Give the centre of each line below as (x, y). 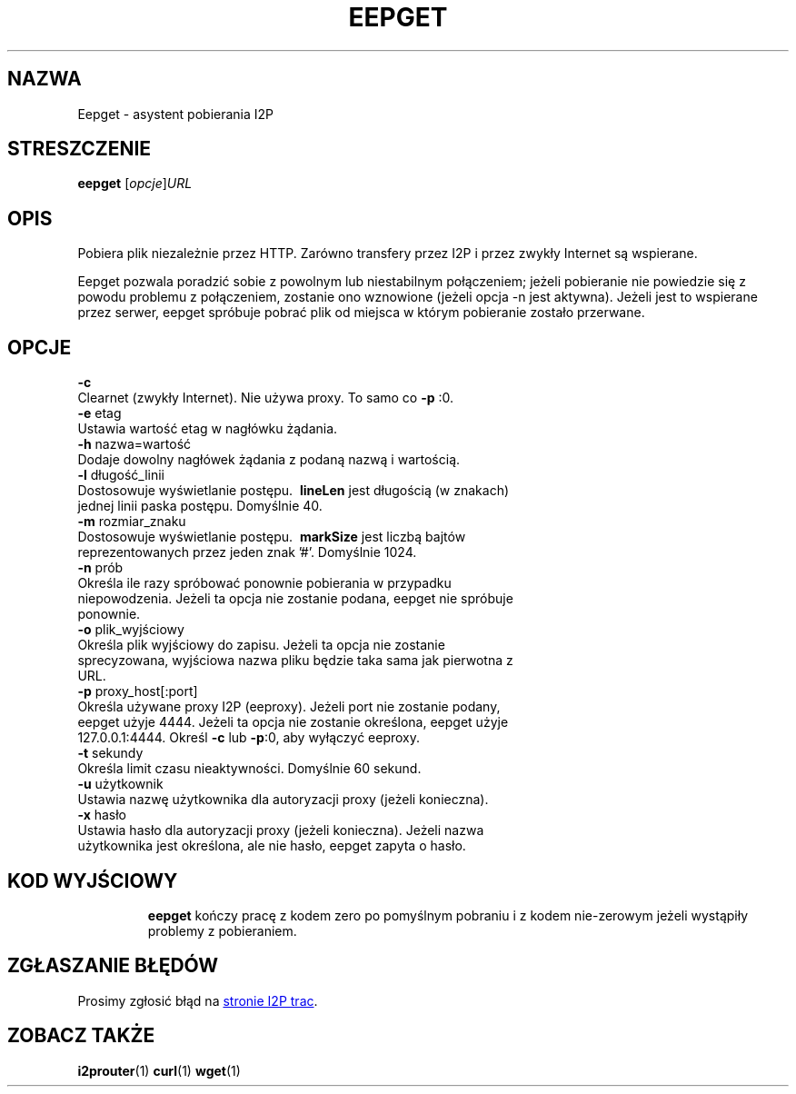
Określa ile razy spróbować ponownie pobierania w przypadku (264, 583)
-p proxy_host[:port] (138, 691)
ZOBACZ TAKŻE (81, 1036)
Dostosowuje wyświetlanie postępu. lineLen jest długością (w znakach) (294, 491)
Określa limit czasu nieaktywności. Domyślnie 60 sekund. (249, 769)
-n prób (100, 568)
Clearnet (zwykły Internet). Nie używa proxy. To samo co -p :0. (266, 398)
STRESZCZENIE (80, 149)
